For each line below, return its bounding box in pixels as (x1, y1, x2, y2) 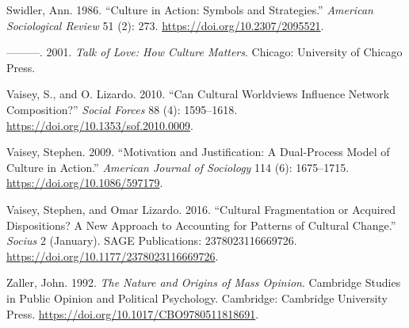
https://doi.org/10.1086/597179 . (6, 174, 163, 191)
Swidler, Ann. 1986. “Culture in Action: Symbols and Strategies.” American (6, 2, 373, 17)
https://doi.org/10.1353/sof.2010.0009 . (6, 116, 193, 133)
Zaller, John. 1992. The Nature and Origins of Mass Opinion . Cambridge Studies (6, 274, 401, 291)
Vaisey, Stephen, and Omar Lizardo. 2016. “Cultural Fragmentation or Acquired (6, 200, 396, 217)
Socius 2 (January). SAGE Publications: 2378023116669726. (6, 232, 297, 249)
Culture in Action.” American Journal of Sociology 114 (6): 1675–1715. (6, 158, 350, 175)
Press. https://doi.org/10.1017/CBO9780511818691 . (6, 305, 259, 322)
